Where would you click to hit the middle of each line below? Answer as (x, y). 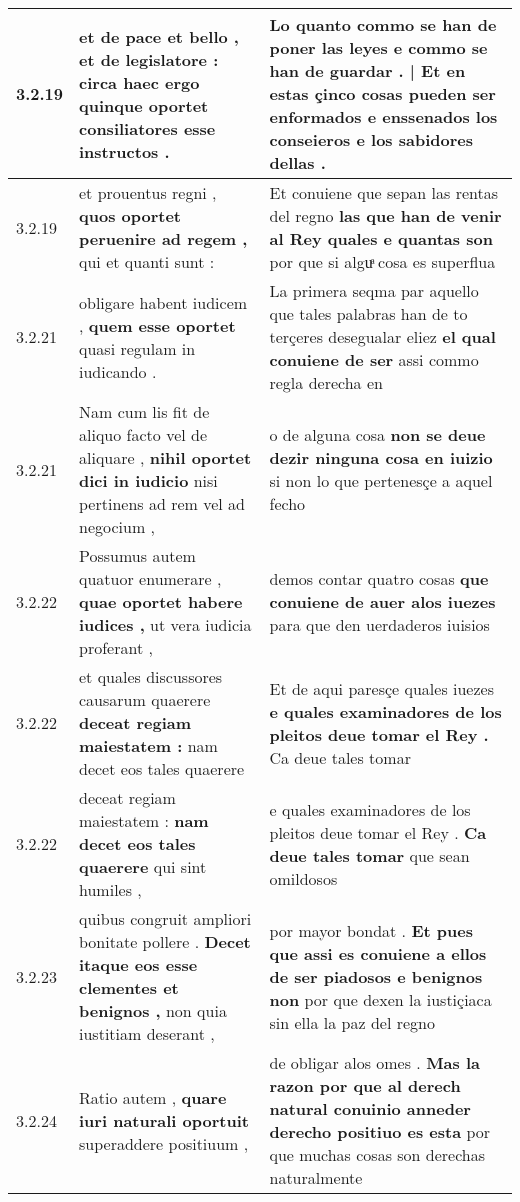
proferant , (116, 647)
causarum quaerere (145, 699)
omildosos (303, 878)
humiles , (110, 889)
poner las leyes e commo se (378, 47)
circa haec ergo (139, 82)
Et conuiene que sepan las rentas (383, 192)
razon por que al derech (365, 1085)
